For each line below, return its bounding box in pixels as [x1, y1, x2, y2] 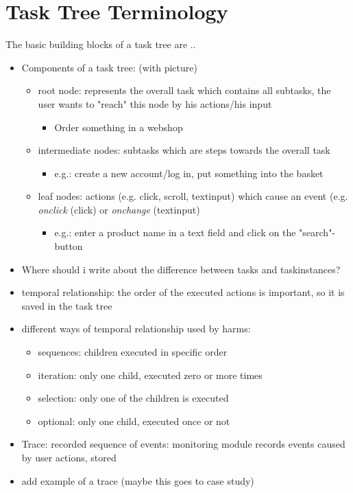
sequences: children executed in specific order [38, 345, 228, 359]
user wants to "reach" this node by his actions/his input [38, 96, 272, 111]
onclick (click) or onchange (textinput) [38, 202, 200, 216]
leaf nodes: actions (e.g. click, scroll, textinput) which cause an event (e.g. [38, 189, 348, 203]
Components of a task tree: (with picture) [21, 60, 197, 74]
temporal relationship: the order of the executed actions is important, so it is [21, 285, 345, 299]
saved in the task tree [21, 298, 112, 312]
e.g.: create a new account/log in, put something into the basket [54, 165, 324, 180]
